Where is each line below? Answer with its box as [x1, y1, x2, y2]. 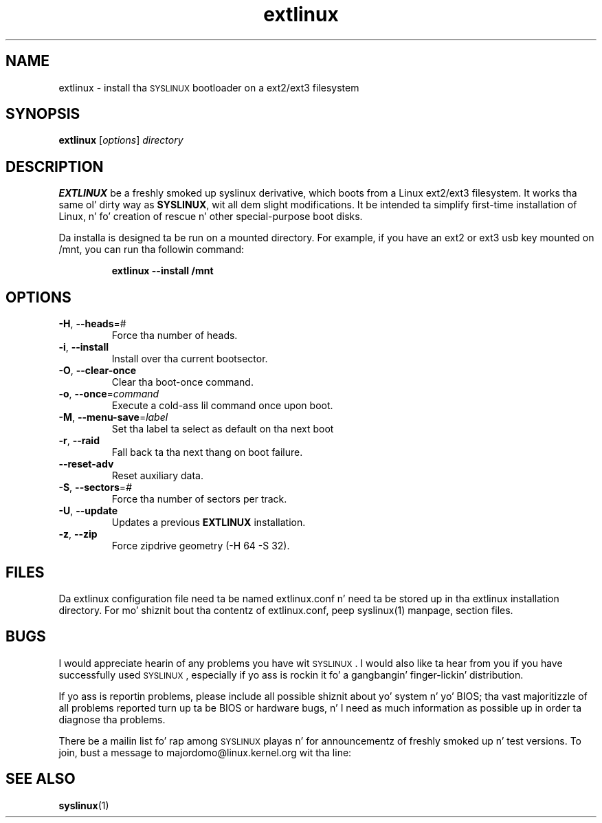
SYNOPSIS [5, 105, 80, 123]
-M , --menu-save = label [58, 411, 168, 424]
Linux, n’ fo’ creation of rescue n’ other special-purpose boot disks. [58, 210, 363, 223]
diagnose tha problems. [58, 713, 166, 725]
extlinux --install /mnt [111, 265, 214, 277]
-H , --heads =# [58, 318, 126, 330]
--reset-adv [58, 458, 114, 470]
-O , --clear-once [58, 364, 137, 377]
